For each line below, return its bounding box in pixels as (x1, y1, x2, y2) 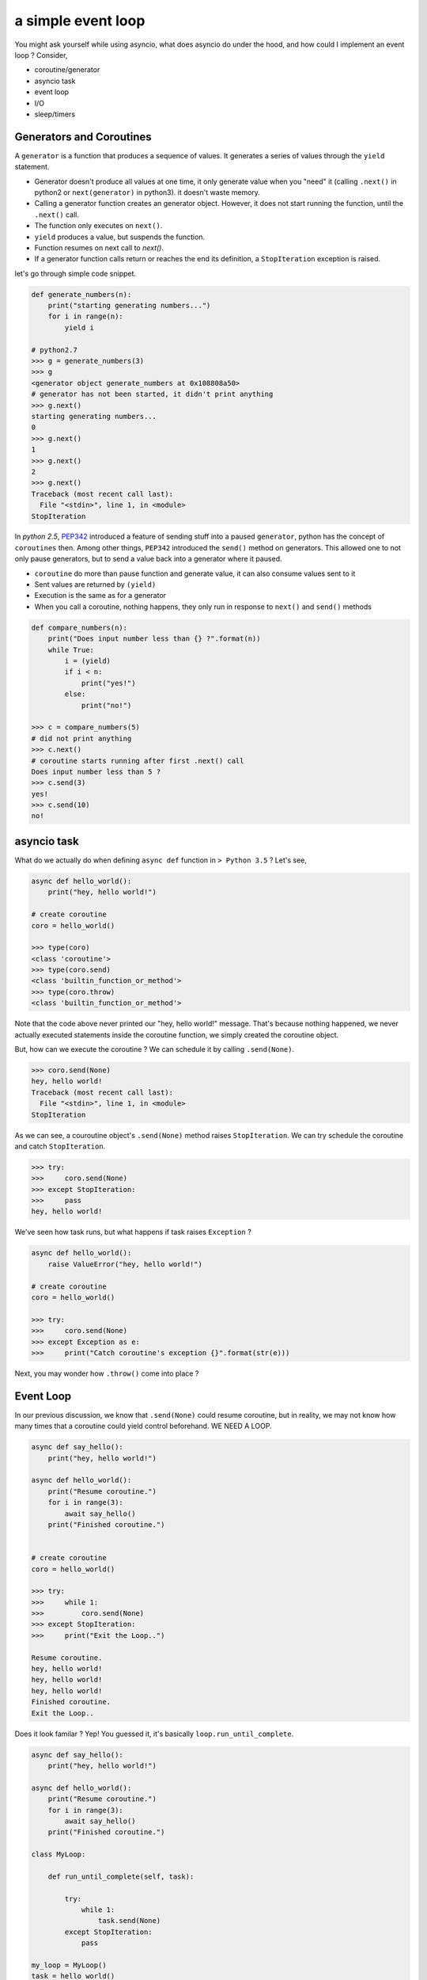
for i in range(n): (47, 312, 124, 321)
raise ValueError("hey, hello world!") (47, 1259, 203, 1269)
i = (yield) (64, 656, 111, 665)
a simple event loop (14, 12, 145, 29)
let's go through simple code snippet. (14, 268, 137, 278)
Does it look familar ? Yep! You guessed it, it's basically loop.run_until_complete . (14, 1729, 294, 1738)
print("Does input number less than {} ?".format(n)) (47, 634, 261, 643)
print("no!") (81, 701, 132, 710)
